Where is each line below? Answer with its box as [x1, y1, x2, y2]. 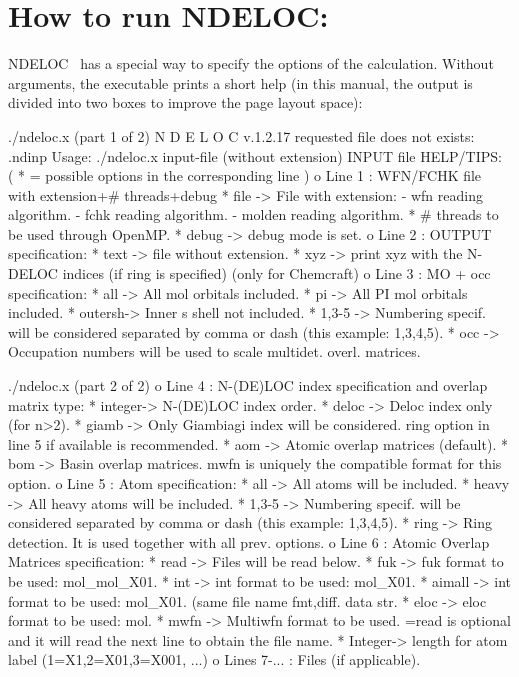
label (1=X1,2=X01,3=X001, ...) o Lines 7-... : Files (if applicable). [8, 649, 421, 670]
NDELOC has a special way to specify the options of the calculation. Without [8, 53, 494, 74]
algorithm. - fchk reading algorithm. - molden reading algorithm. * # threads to [8, 204, 499, 225]
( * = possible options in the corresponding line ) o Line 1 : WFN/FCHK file [8, 165, 482, 186]
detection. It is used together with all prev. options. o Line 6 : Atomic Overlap [8, 531, 490, 552]
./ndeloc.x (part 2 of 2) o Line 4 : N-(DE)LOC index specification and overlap [8, 375, 488, 396]
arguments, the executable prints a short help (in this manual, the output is [8, 72, 473, 93]
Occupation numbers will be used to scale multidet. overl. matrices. [8, 341, 421, 362]
